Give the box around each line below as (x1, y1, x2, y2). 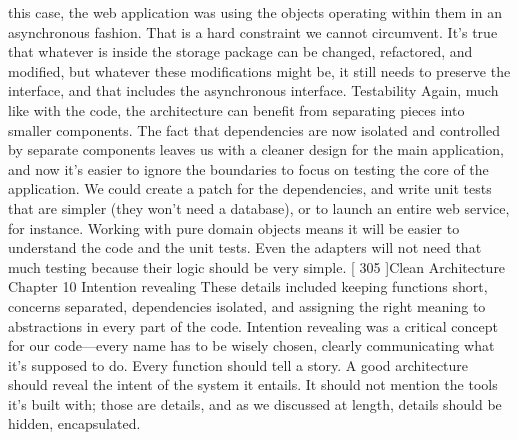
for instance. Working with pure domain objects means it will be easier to (8, 217, 460, 238)
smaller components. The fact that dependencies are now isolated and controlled (8, 119, 500, 140)
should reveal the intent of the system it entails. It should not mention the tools (8, 374, 498, 395)
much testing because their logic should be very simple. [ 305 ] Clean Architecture (8, 256, 506, 277)
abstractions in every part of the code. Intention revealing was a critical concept (8, 315, 499, 336)
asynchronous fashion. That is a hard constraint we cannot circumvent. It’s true (8, 21, 498, 42)
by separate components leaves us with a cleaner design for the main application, (8, 139, 504, 160)
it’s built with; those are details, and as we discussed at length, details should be (8, 393, 502, 414)
